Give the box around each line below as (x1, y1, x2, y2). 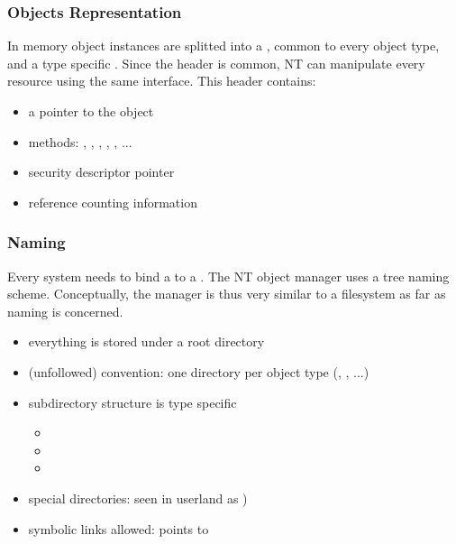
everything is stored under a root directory (28, 332, 265, 351)
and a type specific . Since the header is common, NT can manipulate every (7, 53, 425, 72)
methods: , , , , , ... (28, 132, 132, 151)
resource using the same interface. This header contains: (7, 71, 316, 90)
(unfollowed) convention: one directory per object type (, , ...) (28, 362, 369, 381)
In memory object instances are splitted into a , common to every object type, (7, 36, 440, 55)
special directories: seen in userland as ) (28, 488, 248, 507)
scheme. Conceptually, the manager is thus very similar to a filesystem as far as (7, 284, 446, 303)
